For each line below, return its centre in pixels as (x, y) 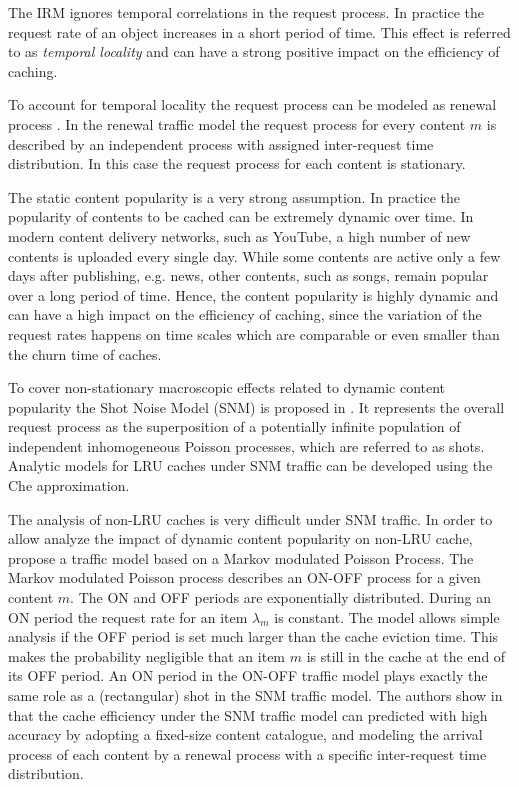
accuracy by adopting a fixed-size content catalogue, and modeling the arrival (245, 734)
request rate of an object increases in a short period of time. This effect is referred (259, 31)
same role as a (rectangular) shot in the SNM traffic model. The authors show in (255, 695)
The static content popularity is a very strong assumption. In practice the (234, 196)
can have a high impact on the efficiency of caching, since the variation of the (245, 314)
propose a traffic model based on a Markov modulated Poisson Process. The (241, 557)
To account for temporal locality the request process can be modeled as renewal (252, 104)
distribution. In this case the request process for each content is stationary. (237, 163)
